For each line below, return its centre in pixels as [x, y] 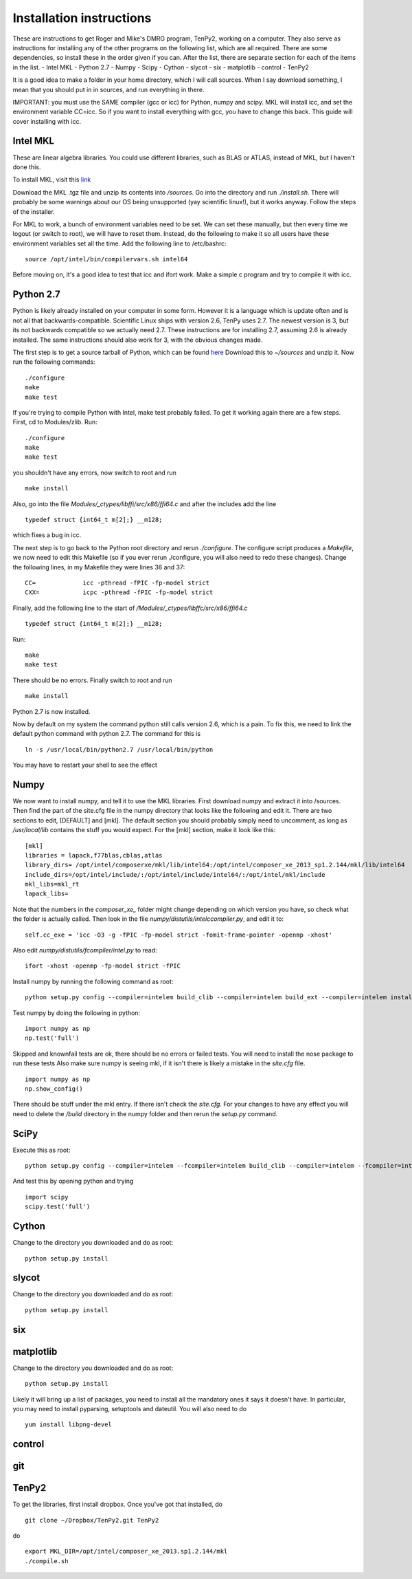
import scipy [47, 1197]
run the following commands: [54, 362]
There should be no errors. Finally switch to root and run [92, 680]
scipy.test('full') [58, 1207]
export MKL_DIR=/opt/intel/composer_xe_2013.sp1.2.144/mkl [126, 1551]
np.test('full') [52, 1038]
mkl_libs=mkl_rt [52, 884]
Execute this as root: [42, 1150]
